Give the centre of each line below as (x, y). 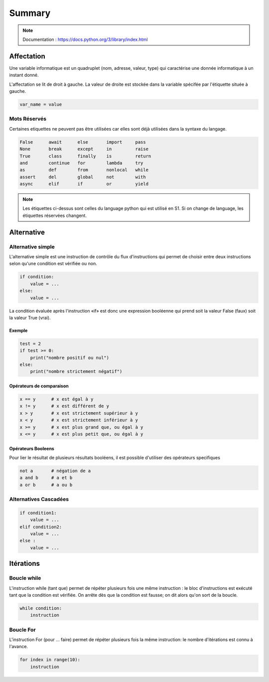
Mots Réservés (28, 119)
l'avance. (19, 647)
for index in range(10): (50, 660)
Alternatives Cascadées (39, 500)
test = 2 (30, 343)
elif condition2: (41, 527)
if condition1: (38, 513)
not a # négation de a (55, 471)
